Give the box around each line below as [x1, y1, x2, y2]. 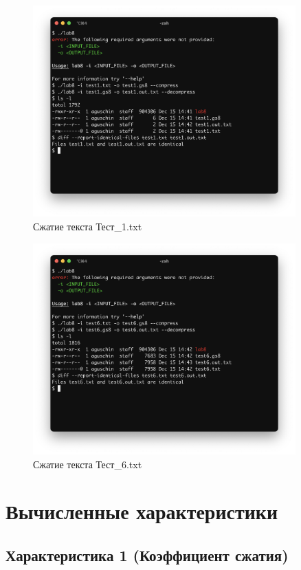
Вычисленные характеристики [5, 497, 278, 525]
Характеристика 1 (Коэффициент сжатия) [5, 544, 289, 565]
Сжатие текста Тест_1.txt [33, 219, 142, 234]
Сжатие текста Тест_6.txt [33, 457, 142, 471]
